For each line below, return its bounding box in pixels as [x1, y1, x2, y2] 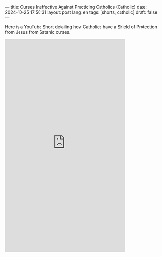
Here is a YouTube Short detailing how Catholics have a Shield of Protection [5, 24, 157, 30]
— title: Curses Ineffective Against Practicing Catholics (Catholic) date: [5, 4, 147, 10]
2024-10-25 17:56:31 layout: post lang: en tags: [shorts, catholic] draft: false [5, 9, 158, 15]
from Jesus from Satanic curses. [5, 29, 71, 35]
